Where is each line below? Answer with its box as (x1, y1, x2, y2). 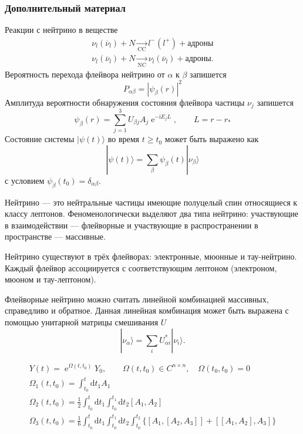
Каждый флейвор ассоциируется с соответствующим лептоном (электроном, (5, 261, 277, 274)
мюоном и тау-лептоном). (5, 273, 96, 285)
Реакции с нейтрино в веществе (5, 23, 118, 36)
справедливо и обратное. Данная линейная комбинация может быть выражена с (5, 304, 289, 317)
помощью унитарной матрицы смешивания (5, 315, 159, 328)
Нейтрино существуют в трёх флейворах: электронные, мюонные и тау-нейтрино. (5, 250, 297, 262)
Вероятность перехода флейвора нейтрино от (5, 68, 165, 80)
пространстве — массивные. (5, 230, 106, 243)
